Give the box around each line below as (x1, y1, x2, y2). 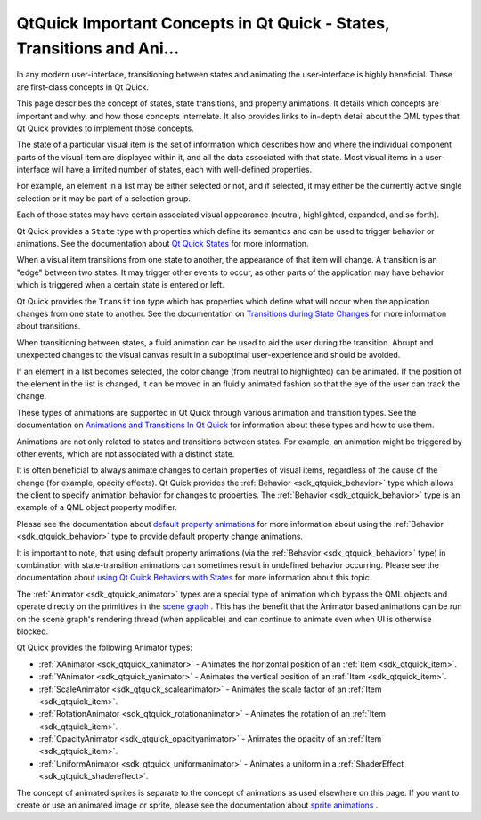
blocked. (16, 626, 49, 637)
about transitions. (16, 321, 81, 331)
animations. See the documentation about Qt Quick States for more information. (16, 239, 309, 249)
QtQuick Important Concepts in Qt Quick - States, (16, 13, 390, 33)
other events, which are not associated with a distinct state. (16, 448, 235, 459)
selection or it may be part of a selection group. (16, 192, 192, 204)
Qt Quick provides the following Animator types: (16, 642, 193, 654)
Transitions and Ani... (16, 38, 180, 58)
